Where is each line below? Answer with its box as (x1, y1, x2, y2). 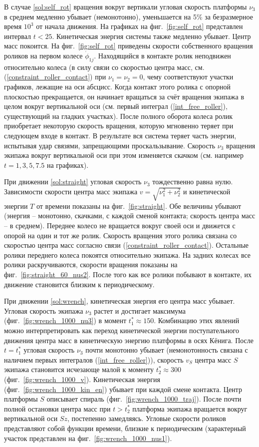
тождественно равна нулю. (152, 176, 233, 187)
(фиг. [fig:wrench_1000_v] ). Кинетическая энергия (4, 374, 160, 384)
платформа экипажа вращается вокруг (132, 403, 248, 414)
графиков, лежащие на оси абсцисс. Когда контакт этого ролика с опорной (4, 81, 231, 91)
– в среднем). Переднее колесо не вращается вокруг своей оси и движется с (4, 220, 236, 231)
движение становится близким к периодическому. (4, 279, 155, 289)
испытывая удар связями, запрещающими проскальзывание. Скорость (4, 140, 216, 150)
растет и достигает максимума (94, 305, 186, 316)
